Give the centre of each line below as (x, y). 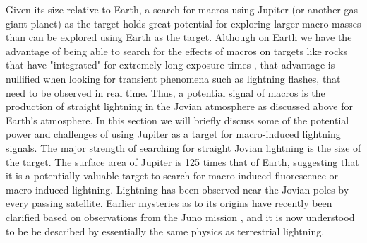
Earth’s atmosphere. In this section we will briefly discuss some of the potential (178, 120)
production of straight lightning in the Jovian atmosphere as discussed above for (180, 106)
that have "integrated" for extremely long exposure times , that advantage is (170, 65)
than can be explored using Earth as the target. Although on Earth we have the (179, 37)
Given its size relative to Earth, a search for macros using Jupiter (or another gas (182, 9)
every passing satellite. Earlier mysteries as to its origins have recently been (169, 203)
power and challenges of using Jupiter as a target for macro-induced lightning (173, 134)
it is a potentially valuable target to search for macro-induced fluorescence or (172, 176)
